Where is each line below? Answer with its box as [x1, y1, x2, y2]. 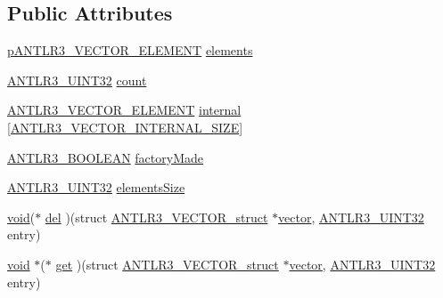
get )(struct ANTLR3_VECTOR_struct [55, 254, 279, 273]
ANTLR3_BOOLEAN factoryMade [7, 148, 203, 166]
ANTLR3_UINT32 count [7, 70, 147, 89]
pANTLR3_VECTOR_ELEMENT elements [7, 41, 253, 60]
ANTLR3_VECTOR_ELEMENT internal [7, 101, 242, 119]
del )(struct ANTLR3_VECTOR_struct [45, 207, 268, 226]
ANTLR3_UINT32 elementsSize [7, 178, 185, 197]
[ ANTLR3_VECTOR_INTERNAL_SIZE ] [7, 117, 243, 136]
